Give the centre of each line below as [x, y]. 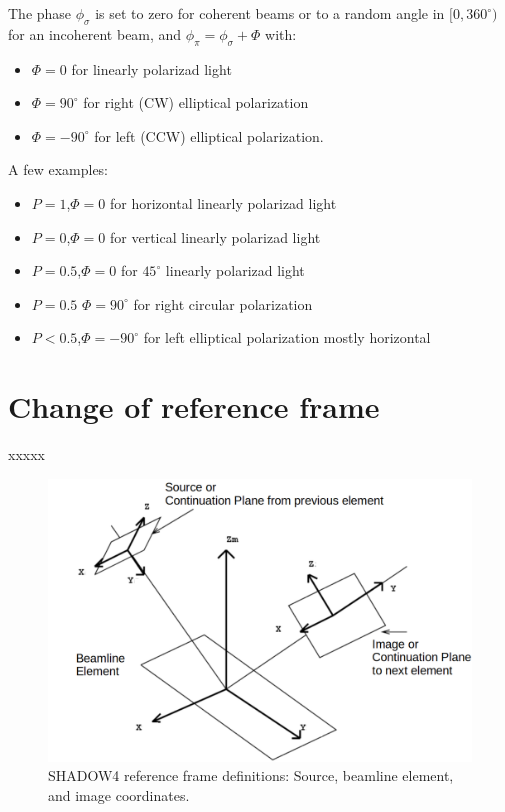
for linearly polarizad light [151, 68]
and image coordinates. [119, 795]
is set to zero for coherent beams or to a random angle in [270, 13]
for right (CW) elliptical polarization [196, 102]
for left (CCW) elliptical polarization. [209, 135]
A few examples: [58, 169]
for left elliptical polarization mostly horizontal [287, 337]
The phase [40, 13]
